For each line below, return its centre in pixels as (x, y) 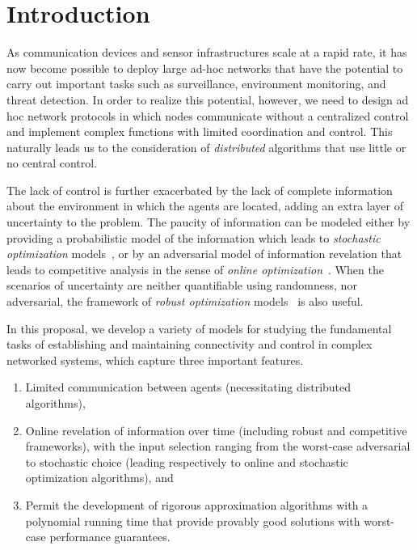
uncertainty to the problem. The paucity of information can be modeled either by (208, 222)
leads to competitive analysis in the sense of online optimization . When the (195, 269)
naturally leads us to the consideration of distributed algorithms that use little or (206, 147)
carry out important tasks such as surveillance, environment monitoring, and (196, 84)
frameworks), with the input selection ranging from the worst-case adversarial (218, 446)
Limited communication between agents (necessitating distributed (188, 387)
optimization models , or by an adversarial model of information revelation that (204, 254)
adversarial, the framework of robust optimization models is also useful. (185, 301)
